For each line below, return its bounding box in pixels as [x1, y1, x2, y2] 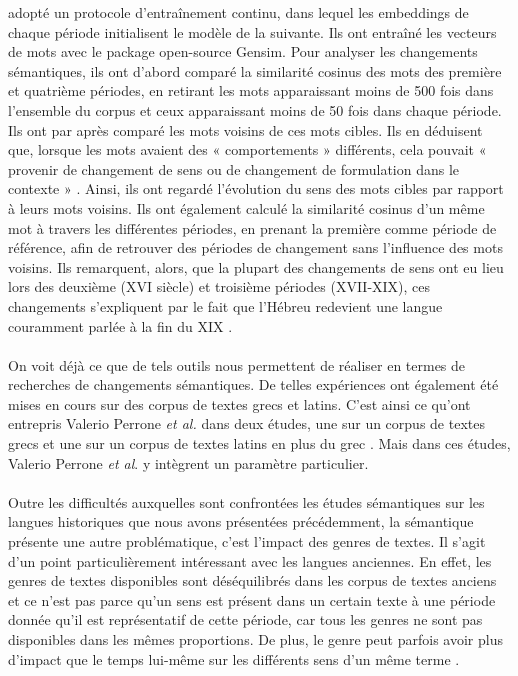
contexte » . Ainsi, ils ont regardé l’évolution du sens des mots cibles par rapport [8, 178, 504, 199]
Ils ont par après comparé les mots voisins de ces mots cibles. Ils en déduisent [8, 119, 483, 140]
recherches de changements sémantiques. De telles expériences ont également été [8, 374, 499, 395]
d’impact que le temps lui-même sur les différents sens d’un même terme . [8, 648, 460, 669]
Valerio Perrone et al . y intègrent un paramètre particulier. [8, 452, 369, 473]
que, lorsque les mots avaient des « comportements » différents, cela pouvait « [8, 139, 487, 160]
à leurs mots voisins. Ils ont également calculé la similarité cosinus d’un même [8, 197, 485, 218]
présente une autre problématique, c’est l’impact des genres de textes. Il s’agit [8, 531, 486, 552]
